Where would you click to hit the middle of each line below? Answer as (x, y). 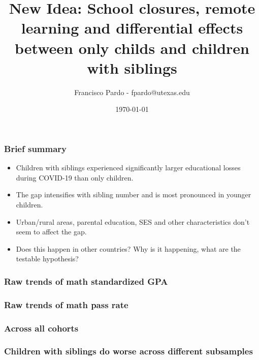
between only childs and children (132, 48)
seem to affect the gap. (51, 232)
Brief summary (36, 148)
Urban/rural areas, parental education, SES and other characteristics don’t (133, 221)
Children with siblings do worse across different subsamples (128, 351)
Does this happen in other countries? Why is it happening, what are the (128, 248)
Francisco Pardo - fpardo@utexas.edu (132, 92)
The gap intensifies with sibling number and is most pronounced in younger (134, 194)
